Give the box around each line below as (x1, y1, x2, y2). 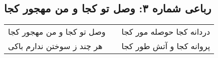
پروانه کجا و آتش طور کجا (121, 40, 210, 52)
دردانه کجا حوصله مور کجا (121, 26, 210, 38)
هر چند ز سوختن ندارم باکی (8, 40, 103, 52)
